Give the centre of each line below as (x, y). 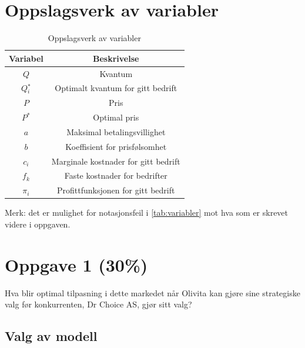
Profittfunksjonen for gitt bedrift (116, 190)
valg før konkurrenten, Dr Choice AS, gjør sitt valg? (98, 304)
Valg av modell (51, 336)
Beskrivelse (116, 58)
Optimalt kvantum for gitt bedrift (116, 88)
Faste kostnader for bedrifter (116, 175)
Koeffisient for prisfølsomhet (116, 146)
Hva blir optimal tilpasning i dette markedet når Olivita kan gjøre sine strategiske (152, 292)
